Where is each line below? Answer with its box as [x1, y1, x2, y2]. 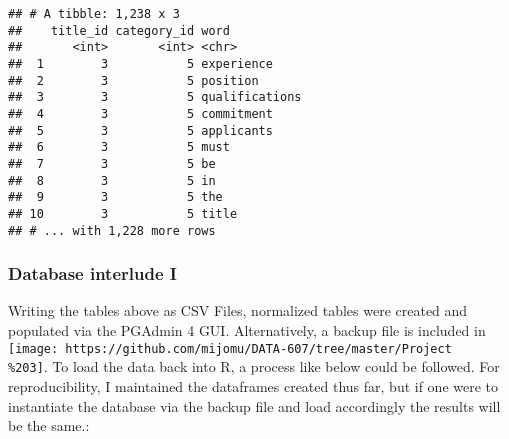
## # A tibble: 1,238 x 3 [8, 7, 180, 21]
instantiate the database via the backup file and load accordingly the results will [8, 395, 501, 416]
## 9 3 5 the [8, 190, 223, 205]
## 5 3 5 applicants [8, 123, 273, 138]
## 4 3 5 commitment [8, 106, 273, 121]
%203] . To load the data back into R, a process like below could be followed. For [8, 356, 500, 377]
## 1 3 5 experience [8, 56, 273, 71]
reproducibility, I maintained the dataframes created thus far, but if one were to [8, 375, 499, 396]
